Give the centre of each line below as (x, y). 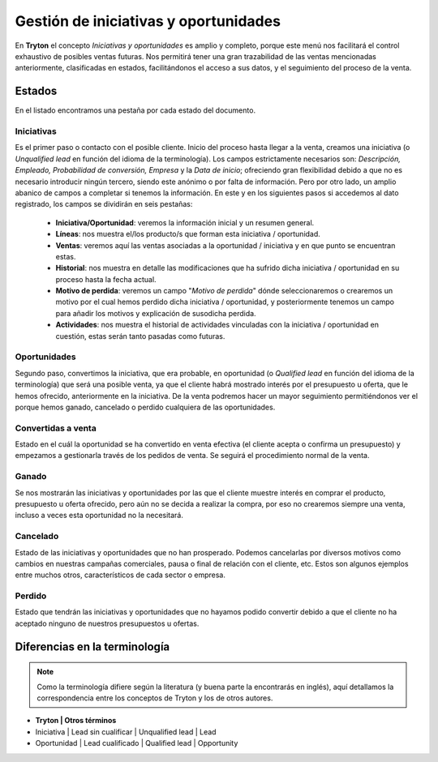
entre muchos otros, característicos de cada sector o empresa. (120, 575)
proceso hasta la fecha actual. (106, 279)
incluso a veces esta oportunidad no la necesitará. (99, 516)
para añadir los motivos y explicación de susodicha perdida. (156, 313)
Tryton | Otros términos (76, 721)
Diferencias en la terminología (92, 646)
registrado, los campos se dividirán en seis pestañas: (104, 204)
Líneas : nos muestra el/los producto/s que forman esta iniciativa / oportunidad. (188, 234)
